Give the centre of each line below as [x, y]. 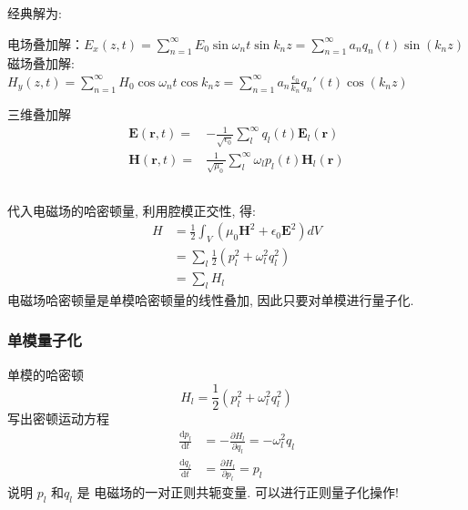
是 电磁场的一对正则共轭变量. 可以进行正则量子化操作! [238, 492]
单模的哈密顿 [46, 374]
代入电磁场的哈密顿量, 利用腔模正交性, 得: [132, 210]
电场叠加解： [46, 43]
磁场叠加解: [41, 63]
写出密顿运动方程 [58, 418]
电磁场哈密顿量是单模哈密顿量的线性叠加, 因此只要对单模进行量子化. [211, 299]
